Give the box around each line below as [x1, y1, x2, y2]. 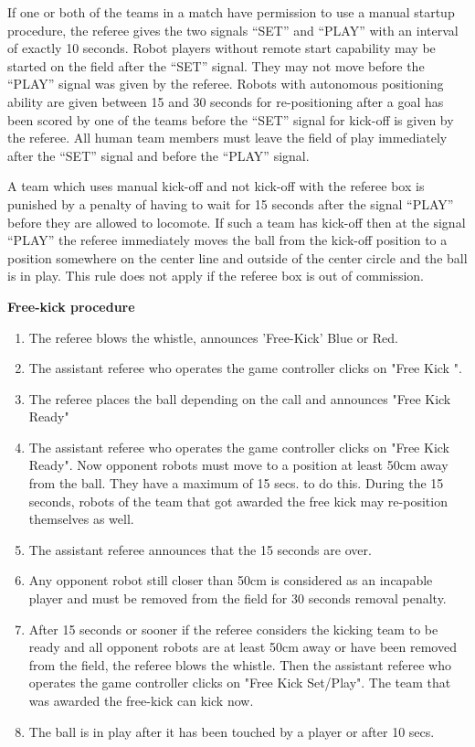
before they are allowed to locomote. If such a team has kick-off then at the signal [7, 212, 466, 231]
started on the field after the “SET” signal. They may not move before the [7, 56, 425, 75]
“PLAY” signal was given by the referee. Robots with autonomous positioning [7, 74, 444, 93]
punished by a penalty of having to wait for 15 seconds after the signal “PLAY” [7, 194, 454, 213]
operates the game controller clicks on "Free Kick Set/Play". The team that [28, 673, 451, 692]
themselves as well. [28, 509, 134, 528]
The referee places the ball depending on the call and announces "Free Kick [28, 389, 451, 408]
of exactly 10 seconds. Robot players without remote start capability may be [7, 38, 436, 58]
